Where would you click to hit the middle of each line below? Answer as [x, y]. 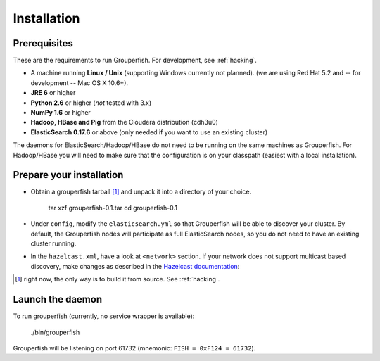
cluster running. [53, 243]
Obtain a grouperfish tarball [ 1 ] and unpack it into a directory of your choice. [141, 192]
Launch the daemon [57, 299]
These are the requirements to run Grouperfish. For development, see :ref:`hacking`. [135, 61]
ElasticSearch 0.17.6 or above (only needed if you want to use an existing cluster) [149, 132]
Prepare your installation [68, 175]
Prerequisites [43, 43]
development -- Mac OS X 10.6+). [80, 83]
